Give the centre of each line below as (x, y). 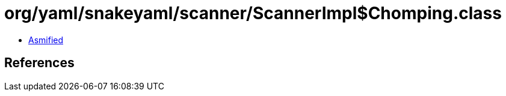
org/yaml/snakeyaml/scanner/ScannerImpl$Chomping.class (253, 13)
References (39, 63)
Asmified (46, 40)
